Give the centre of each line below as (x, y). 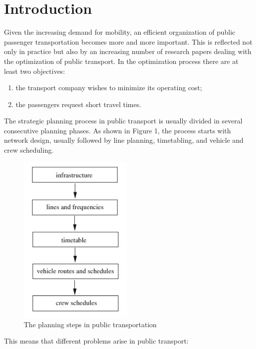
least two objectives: (35, 71)
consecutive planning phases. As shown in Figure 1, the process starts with (118, 130)
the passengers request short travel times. (78, 104)
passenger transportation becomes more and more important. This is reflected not (128, 41)
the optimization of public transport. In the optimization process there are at (121, 61)
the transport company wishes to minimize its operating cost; (109, 87)
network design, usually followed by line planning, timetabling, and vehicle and (124, 140)
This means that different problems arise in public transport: (96, 341)
